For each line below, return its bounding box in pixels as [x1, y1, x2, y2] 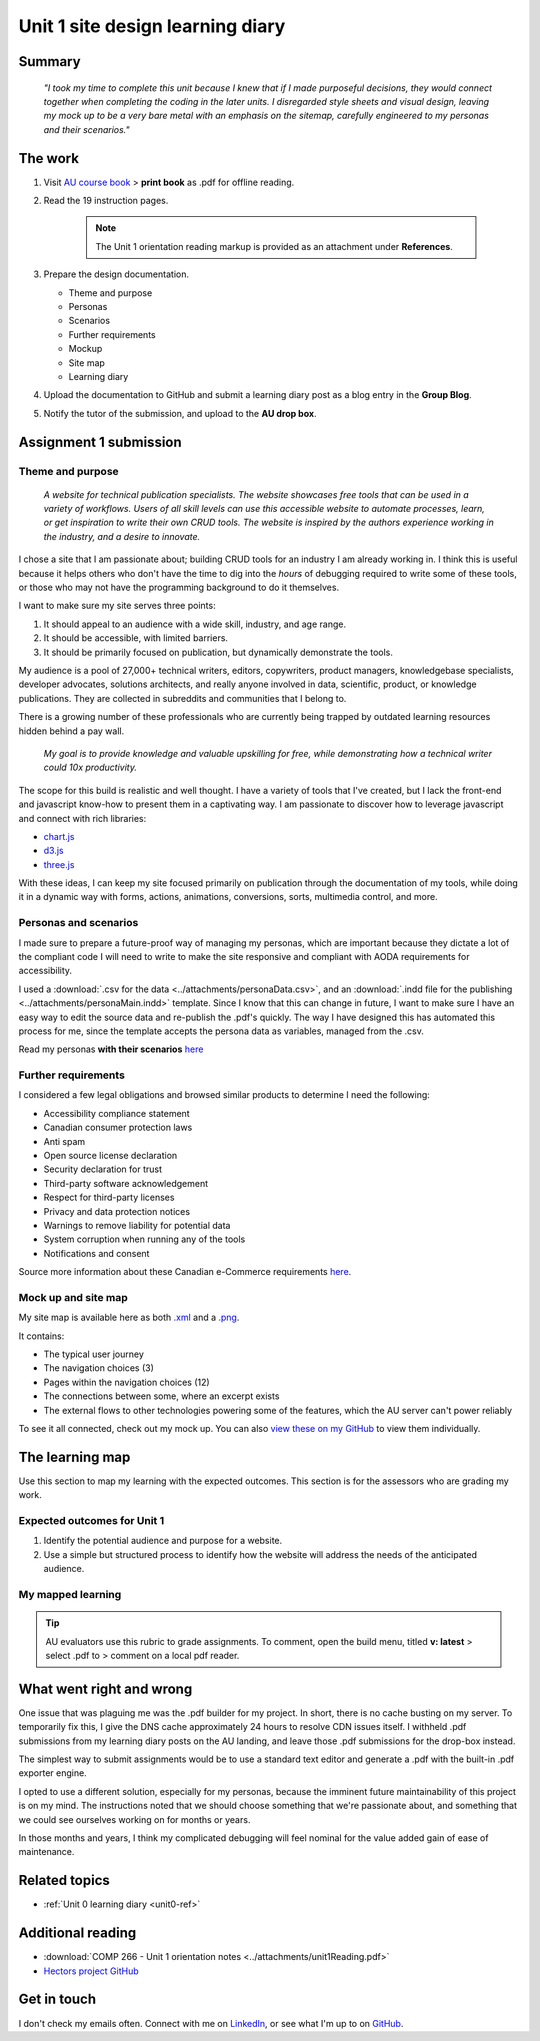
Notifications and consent [43, 1247, 150, 1259]
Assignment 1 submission [18, 433, 182, 450]
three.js [43, 858, 75, 870]
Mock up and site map [18, 1290, 129, 1304]
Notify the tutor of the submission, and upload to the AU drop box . [43, 407, 317, 419]
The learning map [18, 1448, 131, 1465]
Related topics [18, 1872, 110, 1889]
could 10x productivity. [43, 761, 138, 774]
